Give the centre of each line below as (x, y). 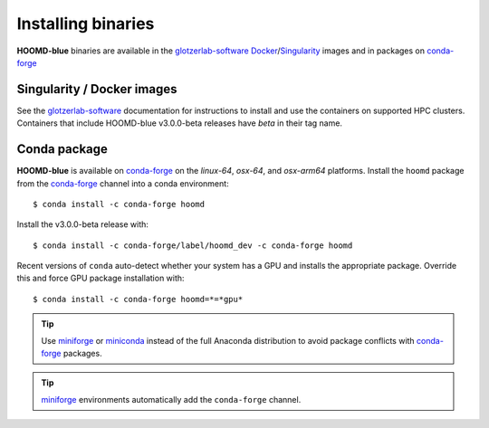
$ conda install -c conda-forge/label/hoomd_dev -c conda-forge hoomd (193, 245)
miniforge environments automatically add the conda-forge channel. (171, 399)
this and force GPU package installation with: (101, 278)
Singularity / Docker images (97, 89)
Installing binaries (86, 24)
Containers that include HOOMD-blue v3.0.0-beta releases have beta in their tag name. (180, 123)
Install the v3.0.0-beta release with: (83, 224)
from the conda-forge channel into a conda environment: (123, 183)
